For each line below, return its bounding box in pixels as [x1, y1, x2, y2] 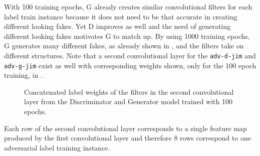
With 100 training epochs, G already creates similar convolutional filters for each [4, 1, 252, 11]
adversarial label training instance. [4, 142, 110, 153]
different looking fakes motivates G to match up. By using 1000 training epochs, [4, 30, 250, 41]
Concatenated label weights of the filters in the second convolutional [24, 86, 234, 97]
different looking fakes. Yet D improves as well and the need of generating [4, 21, 231, 31]
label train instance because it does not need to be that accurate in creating [4, 11, 237, 21]
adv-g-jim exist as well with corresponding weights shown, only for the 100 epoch [4, 60, 256, 70]
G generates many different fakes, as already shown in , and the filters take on [4, 40, 244, 51]
